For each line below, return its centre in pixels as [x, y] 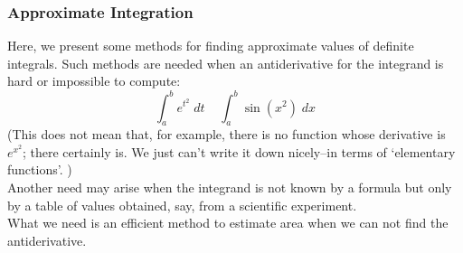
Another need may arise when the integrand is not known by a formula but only [230, 187]
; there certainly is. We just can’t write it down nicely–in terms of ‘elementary [239, 151]
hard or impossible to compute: [94, 81]
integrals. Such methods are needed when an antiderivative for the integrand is [226, 63]
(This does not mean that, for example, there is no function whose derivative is [227, 134]
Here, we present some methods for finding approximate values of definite [211, 46]
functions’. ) [40, 169]
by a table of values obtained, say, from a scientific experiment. [182, 205]
